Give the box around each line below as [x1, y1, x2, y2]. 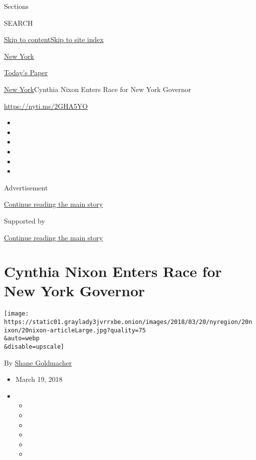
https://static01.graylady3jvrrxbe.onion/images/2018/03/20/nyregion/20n [4, 319, 253, 326]
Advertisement [4, 182, 48, 192]
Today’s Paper [4, 67, 48, 78]
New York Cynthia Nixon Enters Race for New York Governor [4, 84, 191, 94]
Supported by [4, 215, 45, 226]
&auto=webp [4, 335, 40, 342]
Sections [4, 1, 29, 11]
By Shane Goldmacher [4, 357, 72, 368]
